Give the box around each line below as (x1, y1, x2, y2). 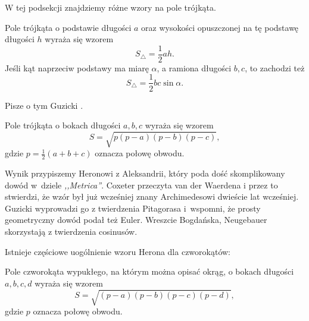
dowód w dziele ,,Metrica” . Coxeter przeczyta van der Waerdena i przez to (5, 178, 278, 191)
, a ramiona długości (157, 61, 232, 74)
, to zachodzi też (245, 61, 305, 74)
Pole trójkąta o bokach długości (5, 119, 121, 131)
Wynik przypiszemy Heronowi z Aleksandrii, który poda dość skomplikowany (5, 167, 285, 180)
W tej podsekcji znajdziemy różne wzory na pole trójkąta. (5, 1, 216, 13)
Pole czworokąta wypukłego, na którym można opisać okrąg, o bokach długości (5, 265, 294, 278)
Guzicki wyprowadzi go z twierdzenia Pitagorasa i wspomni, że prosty (5, 202, 261, 214)
